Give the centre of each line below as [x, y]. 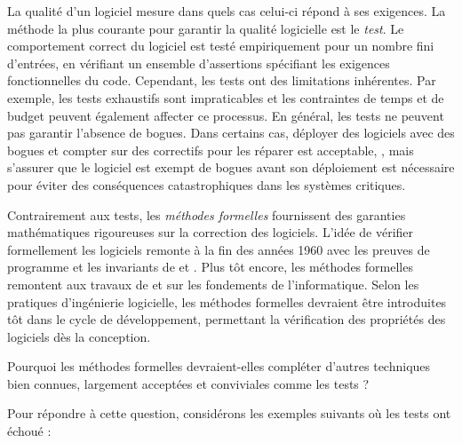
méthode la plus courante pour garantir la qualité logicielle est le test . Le [206, 28]
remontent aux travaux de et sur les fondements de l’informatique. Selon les [213, 284]
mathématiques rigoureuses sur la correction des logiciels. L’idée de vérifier [211, 232]
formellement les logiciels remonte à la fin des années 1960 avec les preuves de [219, 249]
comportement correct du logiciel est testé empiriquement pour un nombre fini [221, 46]
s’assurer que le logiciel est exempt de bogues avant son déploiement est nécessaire [231, 167]
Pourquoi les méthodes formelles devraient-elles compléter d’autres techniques [219, 366]
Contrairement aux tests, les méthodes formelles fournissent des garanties [207, 214]
